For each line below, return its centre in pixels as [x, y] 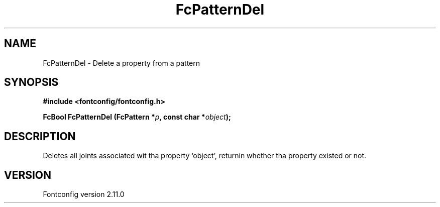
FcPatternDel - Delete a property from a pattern [121, 63]
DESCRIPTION [40, 136]
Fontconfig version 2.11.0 [84, 194]
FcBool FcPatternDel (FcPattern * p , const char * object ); [137, 117]
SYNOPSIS [31, 82]
